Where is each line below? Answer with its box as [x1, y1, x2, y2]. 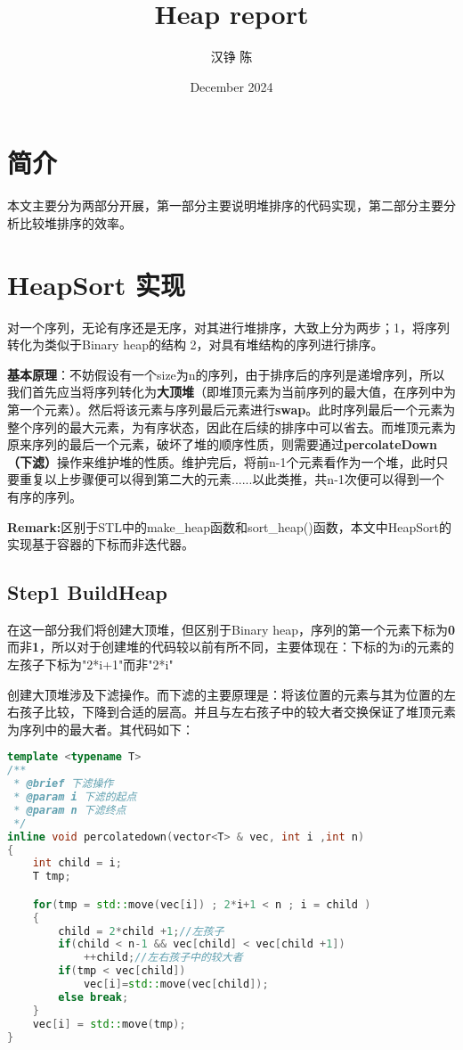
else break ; [58, 990, 129, 1004]
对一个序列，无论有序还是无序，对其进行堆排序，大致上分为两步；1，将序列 [7, 317, 450, 336]
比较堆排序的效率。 [19, 213, 132, 232]
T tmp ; [32, 870, 71, 883]
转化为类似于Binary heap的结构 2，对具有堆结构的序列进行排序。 [7, 335, 384, 354]
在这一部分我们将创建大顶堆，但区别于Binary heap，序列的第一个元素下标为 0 [7, 619, 455, 638]
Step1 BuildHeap [7, 578, 167, 606]
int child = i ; [32, 857, 122, 870]
